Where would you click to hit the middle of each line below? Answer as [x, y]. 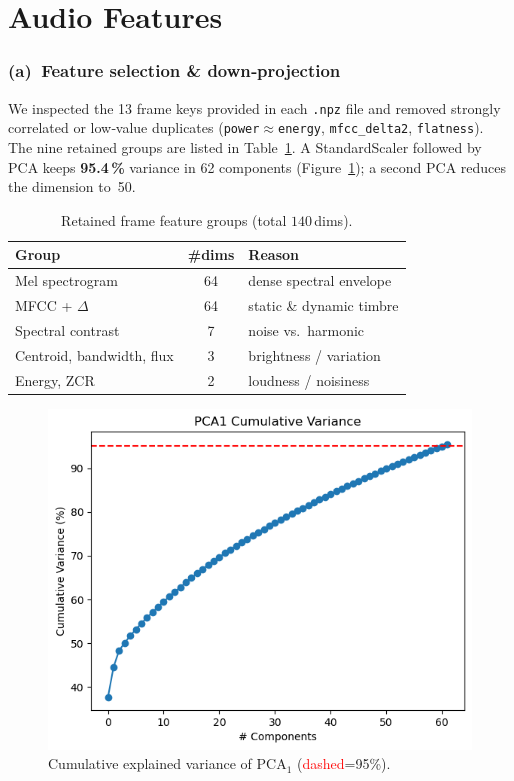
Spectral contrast [67, 329]
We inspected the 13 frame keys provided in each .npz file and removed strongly [254, 107]
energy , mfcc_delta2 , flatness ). [381, 127]
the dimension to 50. [72, 186]
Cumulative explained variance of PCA [167, 763]
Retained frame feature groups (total [174, 219]
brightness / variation [314, 354]
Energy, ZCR [55, 379]
